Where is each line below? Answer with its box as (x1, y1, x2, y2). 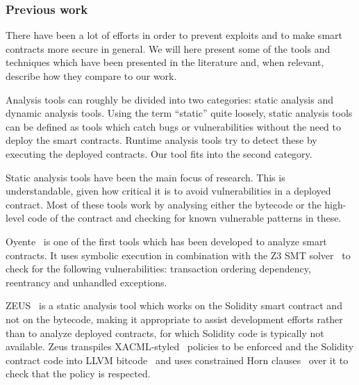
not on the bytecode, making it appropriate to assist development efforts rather (6, 311, 343, 326)
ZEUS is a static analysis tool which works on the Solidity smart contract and (6, 298, 342, 313)
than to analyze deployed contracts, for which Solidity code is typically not (6, 325, 324, 340)
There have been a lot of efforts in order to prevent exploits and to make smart (6, 28, 342, 42)
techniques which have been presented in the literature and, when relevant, (6, 55, 324, 69)
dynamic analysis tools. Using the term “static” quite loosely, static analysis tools (6, 106, 353, 120)
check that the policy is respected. (6, 366, 151, 381)
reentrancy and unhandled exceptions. (6, 275, 167, 289)
